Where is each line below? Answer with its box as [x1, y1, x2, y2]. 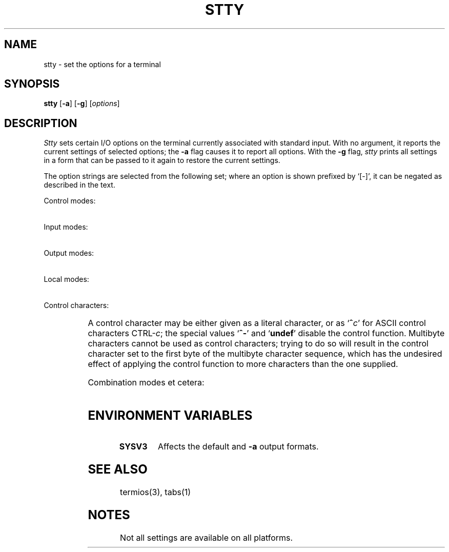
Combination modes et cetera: [88, 377, 205, 388]
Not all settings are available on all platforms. [120, 532, 293, 543]
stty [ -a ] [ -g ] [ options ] [44, 99, 120, 108]
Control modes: [44, 196, 96, 206]
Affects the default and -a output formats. [158, 441, 319, 452]
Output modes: [44, 249, 94, 258]
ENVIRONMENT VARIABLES [88, 408, 253, 423]
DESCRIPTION [4, 116, 77, 130]
